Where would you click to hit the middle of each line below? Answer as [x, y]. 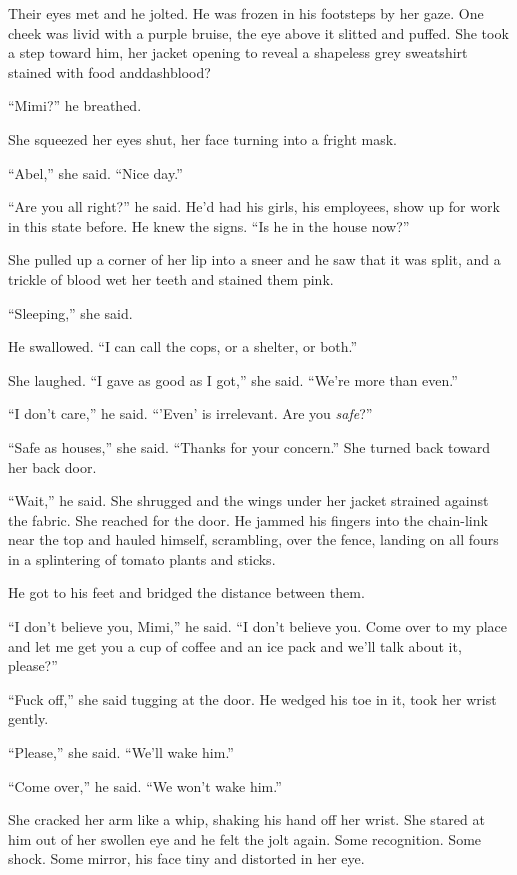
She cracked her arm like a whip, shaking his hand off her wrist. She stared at [246, 819]
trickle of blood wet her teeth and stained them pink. [171, 278]
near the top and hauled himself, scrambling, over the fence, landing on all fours [253, 539]
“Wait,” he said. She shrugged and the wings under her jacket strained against [248, 500]
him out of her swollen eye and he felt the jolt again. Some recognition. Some [245, 838]
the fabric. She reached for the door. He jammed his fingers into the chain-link [248, 519]
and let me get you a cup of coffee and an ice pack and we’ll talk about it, [235, 645]
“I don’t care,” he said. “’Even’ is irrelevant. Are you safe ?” [190, 413]
